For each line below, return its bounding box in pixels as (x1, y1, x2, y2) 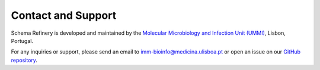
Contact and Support (11, 9, 117, 22)
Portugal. (11, 37, 34, 44)
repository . (11, 56, 38, 64)
